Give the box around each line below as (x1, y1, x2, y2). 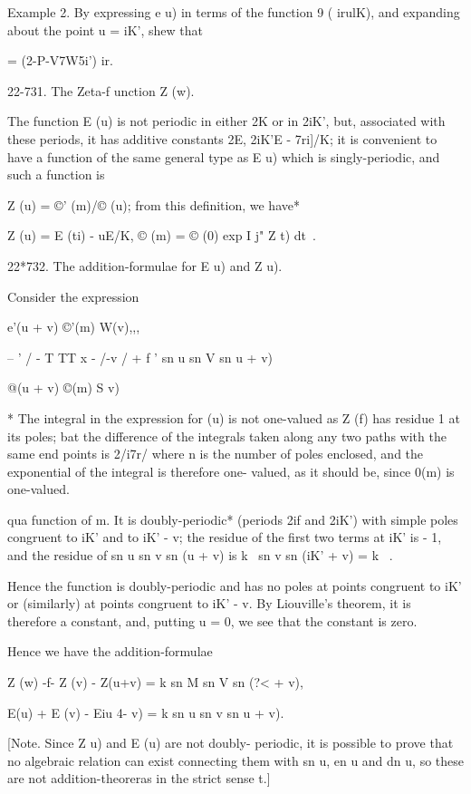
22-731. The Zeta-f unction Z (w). (7, 81, 195, 100)
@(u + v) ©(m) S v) (7, 378, 120, 397)
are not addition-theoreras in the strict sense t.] (7, 769, 271, 788)
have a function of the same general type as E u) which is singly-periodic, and (7, 147, 440, 166)
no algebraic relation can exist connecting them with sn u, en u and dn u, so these (7, 750, 464, 770)
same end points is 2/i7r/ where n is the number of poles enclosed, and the (7, 444, 424, 463)
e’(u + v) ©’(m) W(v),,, (7, 317, 140, 336)
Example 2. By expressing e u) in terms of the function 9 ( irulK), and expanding (7, 3, 460, 21)
